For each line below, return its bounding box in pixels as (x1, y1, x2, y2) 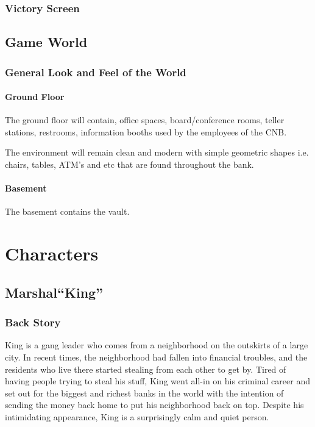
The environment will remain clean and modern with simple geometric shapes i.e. (5, 146, 309, 159)
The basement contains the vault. (5, 205, 130, 218)
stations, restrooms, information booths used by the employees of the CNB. (5, 125, 287, 138)
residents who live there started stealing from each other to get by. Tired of (5, 362, 286, 375)
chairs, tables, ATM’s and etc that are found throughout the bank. (5, 158, 254, 171)
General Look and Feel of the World (5, 64, 186, 79)
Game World (5, 32, 88, 51)
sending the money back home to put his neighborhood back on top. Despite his (5, 398, 304, 411)
